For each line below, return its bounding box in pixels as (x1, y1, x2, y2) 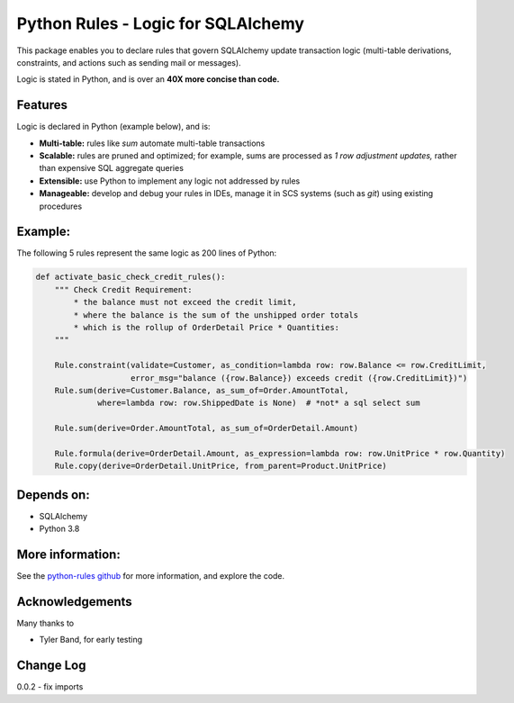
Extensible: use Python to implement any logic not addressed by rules (39, 176, 301, 186)
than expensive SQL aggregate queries (39, 163, 185, 174)
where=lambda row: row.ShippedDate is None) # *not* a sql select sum (97, 398, 420, 409)
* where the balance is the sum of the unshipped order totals (73, 310, 359, 320)
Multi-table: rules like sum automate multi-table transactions (39, 138, 266, 149)
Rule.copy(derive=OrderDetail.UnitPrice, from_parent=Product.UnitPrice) (54, 461, 387, 472)
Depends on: (16, 487, 90, 502)
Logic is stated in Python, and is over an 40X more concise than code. (16, 74, 280, 85)
